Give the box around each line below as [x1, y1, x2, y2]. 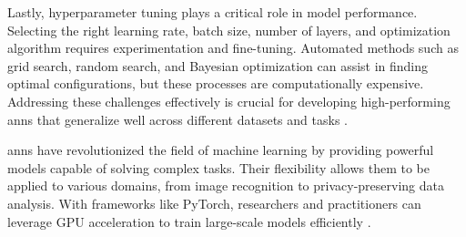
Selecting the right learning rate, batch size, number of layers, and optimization [7, 20, 451, 39]
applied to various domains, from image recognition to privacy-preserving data [7, 176, 444, 195]
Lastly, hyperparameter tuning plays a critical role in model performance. [7, 3, 418, 21]
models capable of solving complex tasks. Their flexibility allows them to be [7, 158, 430, 177]
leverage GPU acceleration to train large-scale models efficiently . [7, 211, 371, 231]
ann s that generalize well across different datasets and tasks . [7, 109, 348, 129]
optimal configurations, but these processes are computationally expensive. [7, 74, 424, 93]
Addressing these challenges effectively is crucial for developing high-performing [7, 91, 451, 110]
